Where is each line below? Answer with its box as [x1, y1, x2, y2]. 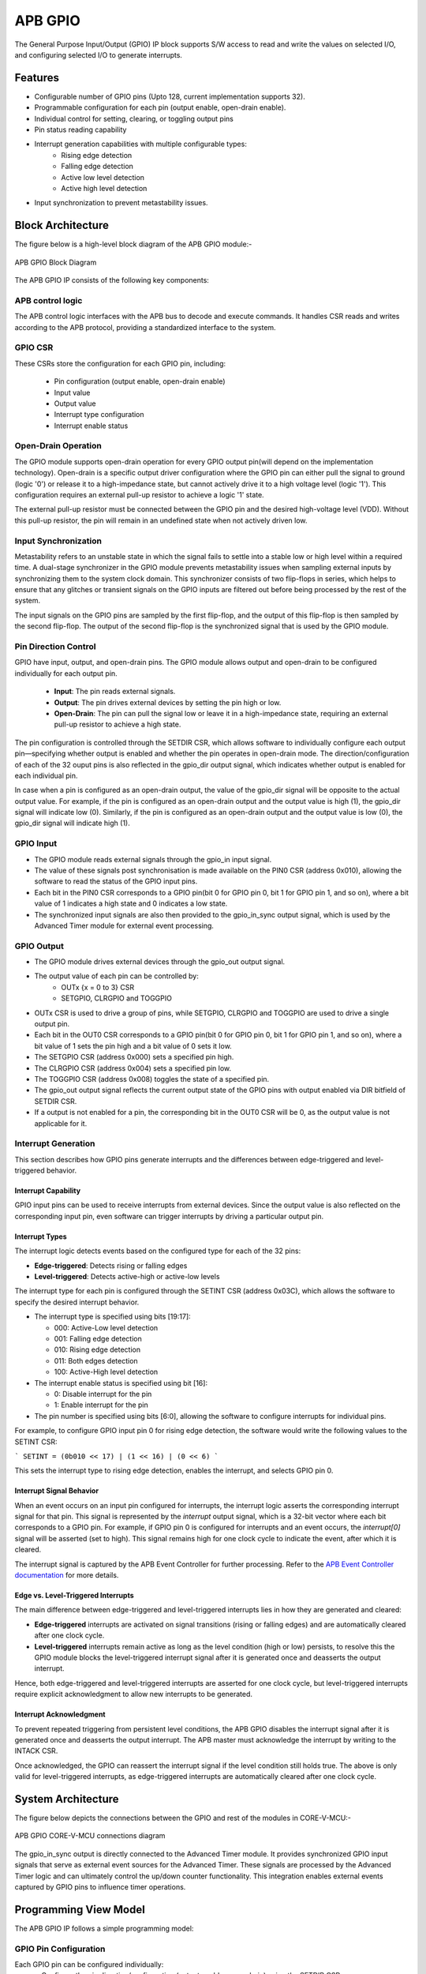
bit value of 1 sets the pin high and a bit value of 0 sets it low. [34, 1041, 232, 1050]
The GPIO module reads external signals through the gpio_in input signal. [34, 854, 272, 864]
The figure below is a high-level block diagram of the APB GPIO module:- [14, 239, 252, 249]
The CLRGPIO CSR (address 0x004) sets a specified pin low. [34, 1063, 232, 1073]
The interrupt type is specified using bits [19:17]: [34, 1312, 191, 1322]
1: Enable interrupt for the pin [54, 1400, 149, 1409]
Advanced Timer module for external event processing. [34, 921, 215, 930]
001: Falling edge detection [54, 1334, 142, 1343]
